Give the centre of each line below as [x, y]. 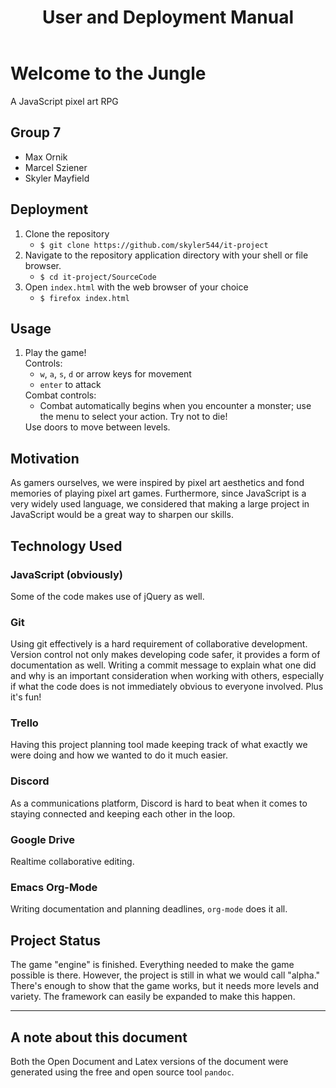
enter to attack [70, 385]
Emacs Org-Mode [54, 887]
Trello [24, 723]
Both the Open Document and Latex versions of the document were [149, 1061]
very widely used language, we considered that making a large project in [160, 504]
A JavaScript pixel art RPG [64, 101]
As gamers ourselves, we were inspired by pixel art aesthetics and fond [157, 483]
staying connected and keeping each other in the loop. [123, 813]
